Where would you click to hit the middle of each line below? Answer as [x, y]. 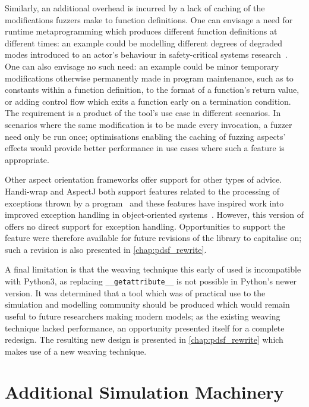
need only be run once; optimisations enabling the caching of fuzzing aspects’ [145, 136]
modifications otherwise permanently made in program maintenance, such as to [149, 78]
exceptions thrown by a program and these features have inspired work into [144, 203]
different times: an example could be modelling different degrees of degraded [144, 43]
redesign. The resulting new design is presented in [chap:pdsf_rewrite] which [144, 339]
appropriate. [27, 159]
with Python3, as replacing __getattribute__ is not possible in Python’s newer [151, 281]
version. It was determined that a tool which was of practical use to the [135, 292]
